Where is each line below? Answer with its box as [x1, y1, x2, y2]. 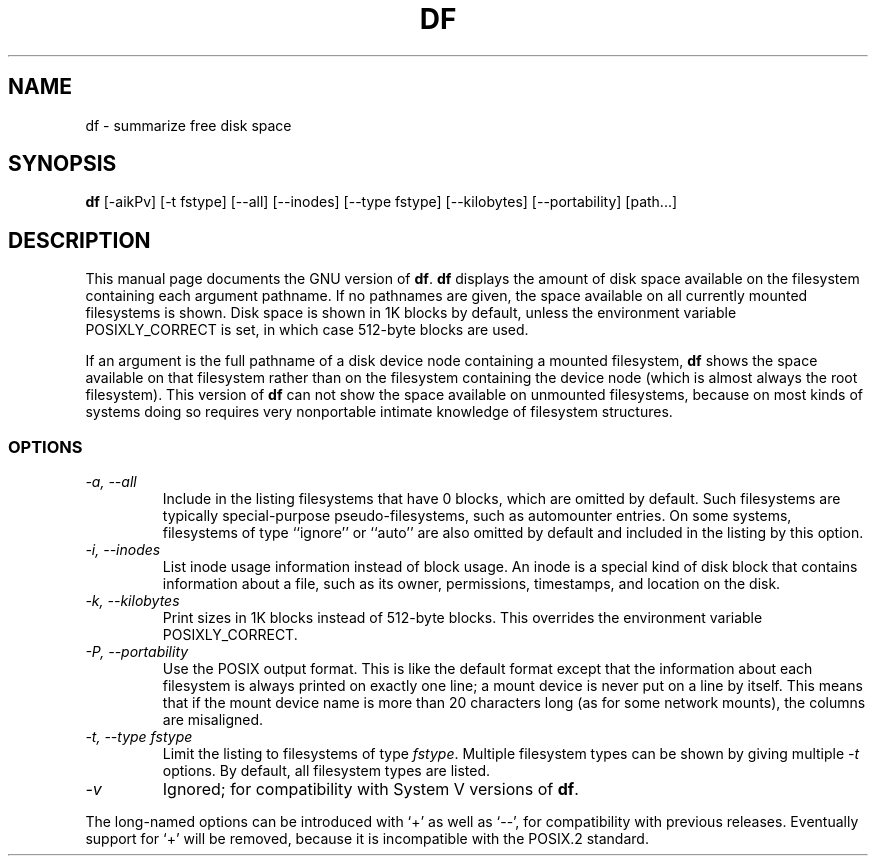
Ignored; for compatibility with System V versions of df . [162, 779, 579, 800]
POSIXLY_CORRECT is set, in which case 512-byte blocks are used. [85, 321, 529, 339]
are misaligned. [162, 711, 264, 729]
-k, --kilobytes [85, 592, 180, 610]
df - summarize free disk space [85, 116, 292, 134]
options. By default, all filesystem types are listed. [162, 762, 491, 780]
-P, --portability [85, 643, 189, 661]
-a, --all [85, 473, 137, 491]
